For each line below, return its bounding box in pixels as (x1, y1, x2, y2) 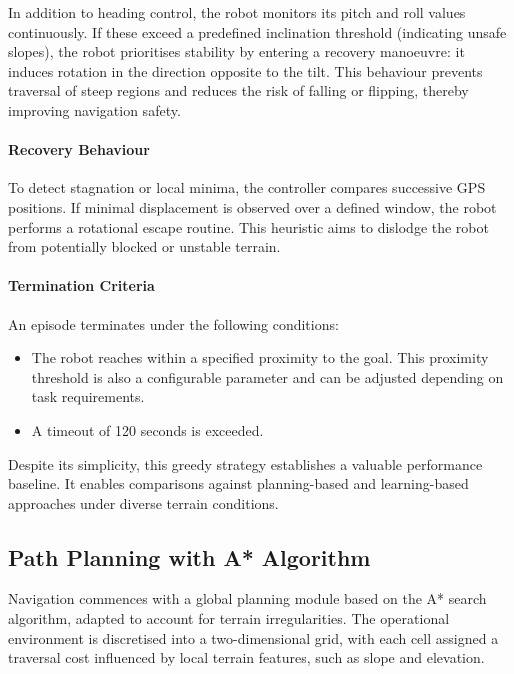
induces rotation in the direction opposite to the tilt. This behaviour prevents (8, 60, 483, 81)
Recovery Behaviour (8, 139, 150, 160)
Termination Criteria (8, 275, 155, 296)
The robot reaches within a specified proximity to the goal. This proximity (31, 347, 489, 368)
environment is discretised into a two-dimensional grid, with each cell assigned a (8, 627, 499, 648)
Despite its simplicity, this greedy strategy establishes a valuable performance (8, 453, 483, 474)
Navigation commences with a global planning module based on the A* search (8, 588, 487, 609)
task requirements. (31, 386, 145, 407)
